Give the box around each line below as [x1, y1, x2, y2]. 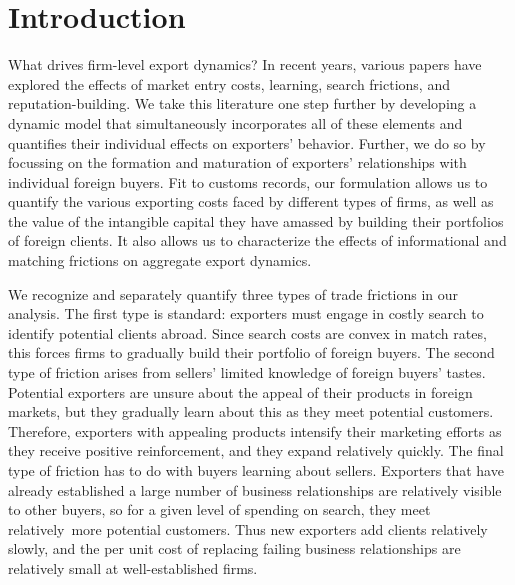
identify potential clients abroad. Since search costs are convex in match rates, [8, 322, 487, 343]
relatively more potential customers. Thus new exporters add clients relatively [8, 518, 488, 539]
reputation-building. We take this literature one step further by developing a [8, 93, 477, 114]
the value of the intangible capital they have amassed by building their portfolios [8, 210, 504, 231]
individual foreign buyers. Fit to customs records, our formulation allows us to [8, 171, 488, 192]
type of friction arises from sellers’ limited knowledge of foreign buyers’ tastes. [8, 362, 486, 383]
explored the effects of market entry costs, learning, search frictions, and [8, 73, 450, 94]
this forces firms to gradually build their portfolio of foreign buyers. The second [8, 342, 495, 363]
